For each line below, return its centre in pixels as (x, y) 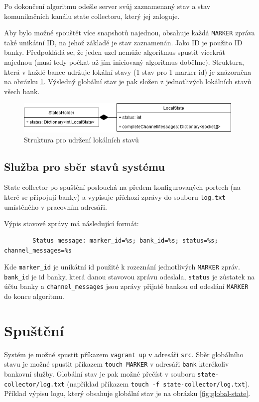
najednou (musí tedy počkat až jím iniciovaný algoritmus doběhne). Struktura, (124, 62)
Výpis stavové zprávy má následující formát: (71, 223)
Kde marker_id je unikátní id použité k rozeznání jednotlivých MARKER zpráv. (122, 267)
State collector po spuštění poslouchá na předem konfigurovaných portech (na (122, 187)
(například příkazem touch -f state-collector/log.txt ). (158, 383)
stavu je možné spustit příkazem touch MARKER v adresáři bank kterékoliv (117, 364)
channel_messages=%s (38, 250)
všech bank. (22, 91)
